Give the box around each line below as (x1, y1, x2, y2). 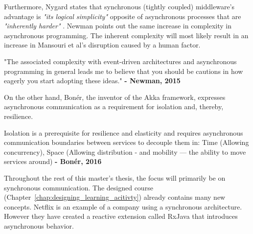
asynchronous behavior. (4, 220, 74, 231)
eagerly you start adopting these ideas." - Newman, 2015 (4, 75, 181, 86)
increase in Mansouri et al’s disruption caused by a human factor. (4, 40, 201, 50)
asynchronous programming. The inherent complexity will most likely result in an (4, 30, 249, 40)
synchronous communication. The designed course (4, 182, 153, 192)
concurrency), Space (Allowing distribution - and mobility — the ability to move (4, 146, 246, 157)
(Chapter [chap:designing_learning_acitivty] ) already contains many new (4, 192, 226, 202)
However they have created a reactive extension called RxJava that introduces (4, 211, 238, 221)
